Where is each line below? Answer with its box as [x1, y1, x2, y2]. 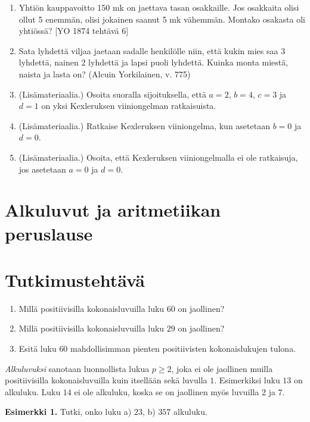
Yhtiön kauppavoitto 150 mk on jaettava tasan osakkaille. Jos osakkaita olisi [18, 1, 299, 13]
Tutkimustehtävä [5, 267, 145, 292]
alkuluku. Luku [5, 385, 61, 398]
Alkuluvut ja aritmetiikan [5, 198, 221, 222]
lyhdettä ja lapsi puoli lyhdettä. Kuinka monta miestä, [88, 56, 289, 68]
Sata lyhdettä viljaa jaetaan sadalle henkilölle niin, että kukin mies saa [18, 44, 278, 57]
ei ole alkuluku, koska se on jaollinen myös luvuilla [74, 385, 259, 398]
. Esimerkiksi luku [214, 374, 280, 386]
